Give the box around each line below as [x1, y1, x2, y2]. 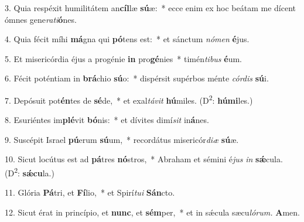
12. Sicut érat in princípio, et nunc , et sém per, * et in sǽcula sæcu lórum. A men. [5, 206, 300, 218]
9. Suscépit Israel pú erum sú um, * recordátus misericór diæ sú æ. [5, 133, 239, 145]
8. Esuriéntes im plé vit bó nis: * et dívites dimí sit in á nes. [5, 114, 209, 126]
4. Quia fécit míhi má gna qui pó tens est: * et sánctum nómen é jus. [5, 33, 250, 45]
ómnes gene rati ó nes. [5, 13, 77, 25]
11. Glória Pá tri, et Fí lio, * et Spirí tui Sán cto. [5, 186, 175, 199]
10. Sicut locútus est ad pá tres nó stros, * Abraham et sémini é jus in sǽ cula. [5, 153, 283, 165]
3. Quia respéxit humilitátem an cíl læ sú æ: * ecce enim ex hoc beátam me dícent [5, 2, 296, 13]
